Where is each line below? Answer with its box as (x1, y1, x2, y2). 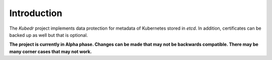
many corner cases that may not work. (9, 48, 92, 54)
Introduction (9, 8, 62, 19)
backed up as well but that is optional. (9, 32, 88, 38)
